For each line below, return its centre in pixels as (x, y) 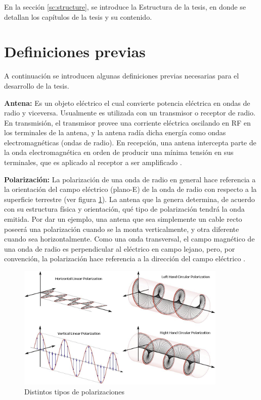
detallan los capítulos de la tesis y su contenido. (78, 16)
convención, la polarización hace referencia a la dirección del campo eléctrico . (125, 258)
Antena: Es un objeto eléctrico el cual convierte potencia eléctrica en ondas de (127, 103)
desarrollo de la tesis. (37, 85)
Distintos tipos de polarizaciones (75, 391)
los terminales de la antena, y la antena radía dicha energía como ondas (115, 132)
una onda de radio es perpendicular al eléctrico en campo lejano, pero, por (120, 248)
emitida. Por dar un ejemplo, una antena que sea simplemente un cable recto (123, 219)
